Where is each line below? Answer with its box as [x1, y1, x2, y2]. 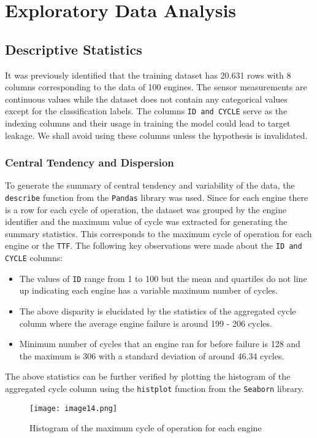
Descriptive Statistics [5, 39, 142, 58]
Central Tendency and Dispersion [5, 155, 174, 170]
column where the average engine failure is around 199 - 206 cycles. [19, 316, 272, 329]
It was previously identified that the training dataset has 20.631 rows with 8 [5, 68, 291, 81]
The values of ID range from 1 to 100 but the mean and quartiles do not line [19, 272, 307, 284]
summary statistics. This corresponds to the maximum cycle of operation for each [5, 227, 312, 240]
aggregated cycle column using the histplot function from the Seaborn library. [5, 381, 304, 394]
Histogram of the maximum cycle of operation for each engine [29, 421, 262, 434]
